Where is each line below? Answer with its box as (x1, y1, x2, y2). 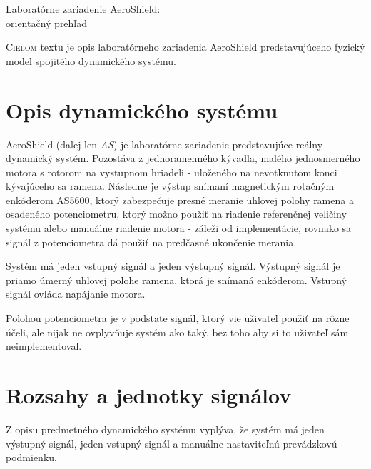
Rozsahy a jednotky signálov (6, 380, 292, 409)
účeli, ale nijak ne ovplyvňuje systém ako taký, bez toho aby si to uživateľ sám (6, 324, 349, 339)
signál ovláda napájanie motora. (6, 286, 146, 301)
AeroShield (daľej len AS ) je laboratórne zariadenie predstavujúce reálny (6, 136, 323, 151)
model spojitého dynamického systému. (6, 53, 177, 68)
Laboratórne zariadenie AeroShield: (6, 1, 161, 16)
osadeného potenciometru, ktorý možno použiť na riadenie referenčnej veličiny (6, 206, 347, 221)
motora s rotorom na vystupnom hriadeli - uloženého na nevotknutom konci (6, 164, 337, 179)
